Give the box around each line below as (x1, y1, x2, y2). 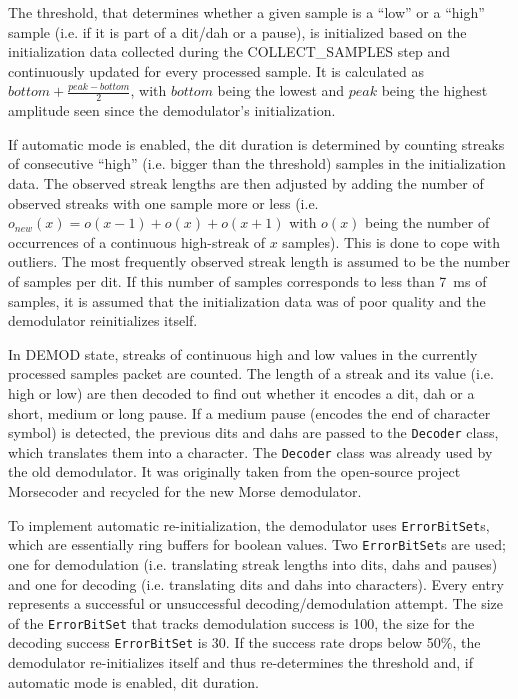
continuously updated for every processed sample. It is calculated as (8, 60, 424, 81)
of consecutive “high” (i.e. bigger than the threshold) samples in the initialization (8, 153, 506, 174)
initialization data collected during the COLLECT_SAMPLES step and (8, 41, 450, 62)
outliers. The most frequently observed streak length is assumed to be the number (8, 251, 510, 272)
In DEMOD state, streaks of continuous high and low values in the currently (8, 343, 478, 364)
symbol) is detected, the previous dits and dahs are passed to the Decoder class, (8, 422, 499, 443)
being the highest (381, 80, 488, 101)
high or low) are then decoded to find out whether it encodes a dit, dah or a (8, 382, 475, 403)
